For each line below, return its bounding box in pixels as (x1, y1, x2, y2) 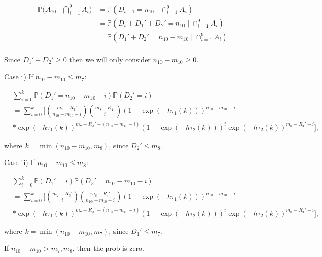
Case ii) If (4, 157, 35, 168)
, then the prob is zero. (72, 243, 144, 253)
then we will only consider (69, 54, 151, 64)
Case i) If (4, 71, 33, 82)
